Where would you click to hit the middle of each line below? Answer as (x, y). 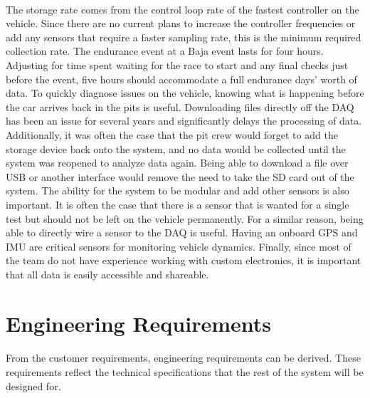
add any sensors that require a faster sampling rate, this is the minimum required (184, 37)
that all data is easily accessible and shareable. (107, 274)
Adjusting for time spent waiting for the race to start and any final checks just (177, 64)
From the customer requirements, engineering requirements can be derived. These (183, 358)
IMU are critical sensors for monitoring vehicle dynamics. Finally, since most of (179, 246)
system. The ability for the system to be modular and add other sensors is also (178, 190)
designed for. (33, 386)
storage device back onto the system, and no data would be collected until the (176, 148)
